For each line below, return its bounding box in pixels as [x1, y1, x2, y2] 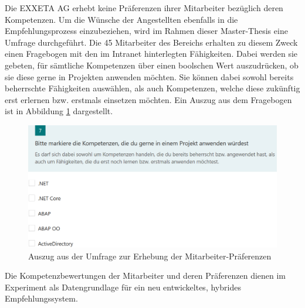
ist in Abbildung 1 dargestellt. [5, 105, 113, 117]
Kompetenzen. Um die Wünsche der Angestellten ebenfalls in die [5, 13, 238, 25]
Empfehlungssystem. [5, 292, 78, 304]
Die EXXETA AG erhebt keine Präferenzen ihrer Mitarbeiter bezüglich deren [5, 2, 283, 13]
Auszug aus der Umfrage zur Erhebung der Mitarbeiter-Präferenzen [28, 249, 272, 262]
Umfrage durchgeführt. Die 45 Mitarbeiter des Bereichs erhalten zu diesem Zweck [5, 36, 298, 48]
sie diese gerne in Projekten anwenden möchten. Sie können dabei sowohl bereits [5, 70, 294, 83]
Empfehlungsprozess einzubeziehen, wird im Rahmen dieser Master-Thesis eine [5, 25, 288, 37]
